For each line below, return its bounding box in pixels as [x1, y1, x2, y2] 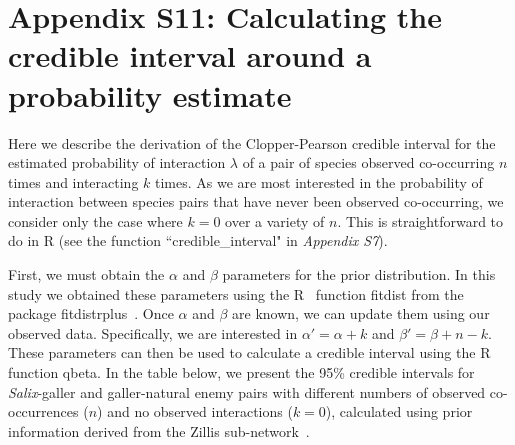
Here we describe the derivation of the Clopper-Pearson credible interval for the [8, 132, 496, 153]
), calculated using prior [325, 401, 473, 422]
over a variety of [225, 210, 325, 231]
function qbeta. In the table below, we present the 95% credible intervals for [8, 362, 475, 383]
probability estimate [8, 74, 292, 115]
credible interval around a [8, 35, 372, 76]
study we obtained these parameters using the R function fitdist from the [8, 283, 464, 304]
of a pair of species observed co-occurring [242, 152, 495, 173]
